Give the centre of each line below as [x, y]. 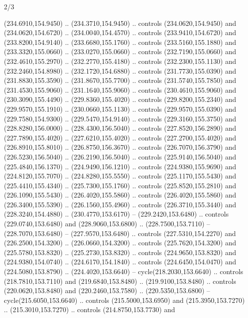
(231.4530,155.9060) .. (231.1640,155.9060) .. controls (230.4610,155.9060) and [120, 89]
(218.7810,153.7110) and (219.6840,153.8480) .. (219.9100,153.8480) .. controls [120, 281]
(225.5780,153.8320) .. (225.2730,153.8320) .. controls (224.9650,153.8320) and [120, 252]
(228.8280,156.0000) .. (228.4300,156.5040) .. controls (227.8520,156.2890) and [120, 128]
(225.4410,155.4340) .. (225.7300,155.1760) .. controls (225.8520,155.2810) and [120, 185]
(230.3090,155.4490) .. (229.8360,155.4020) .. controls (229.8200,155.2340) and [120, 99]
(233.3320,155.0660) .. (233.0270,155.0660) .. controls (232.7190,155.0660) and [120, 51]
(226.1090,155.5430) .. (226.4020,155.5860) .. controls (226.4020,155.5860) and [120, 195]
